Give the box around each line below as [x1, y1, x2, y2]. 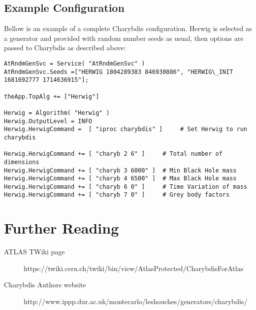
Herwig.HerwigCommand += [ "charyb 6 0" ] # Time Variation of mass [4, 183, 247, 190]
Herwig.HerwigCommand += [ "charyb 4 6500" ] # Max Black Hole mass [4, 175, 237, 182]
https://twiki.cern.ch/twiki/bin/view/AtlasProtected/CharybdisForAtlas [24, 263, 244, 273]
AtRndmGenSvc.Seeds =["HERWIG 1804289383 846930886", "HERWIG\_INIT [4, 68, 233, 75]
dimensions [4, 158, 39, 166]
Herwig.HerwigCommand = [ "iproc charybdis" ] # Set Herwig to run [4, 126, 247, 133]
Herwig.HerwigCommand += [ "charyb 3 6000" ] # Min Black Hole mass [4, 167, 237, 174]
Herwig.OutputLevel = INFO [4, 117, 92, 125]
